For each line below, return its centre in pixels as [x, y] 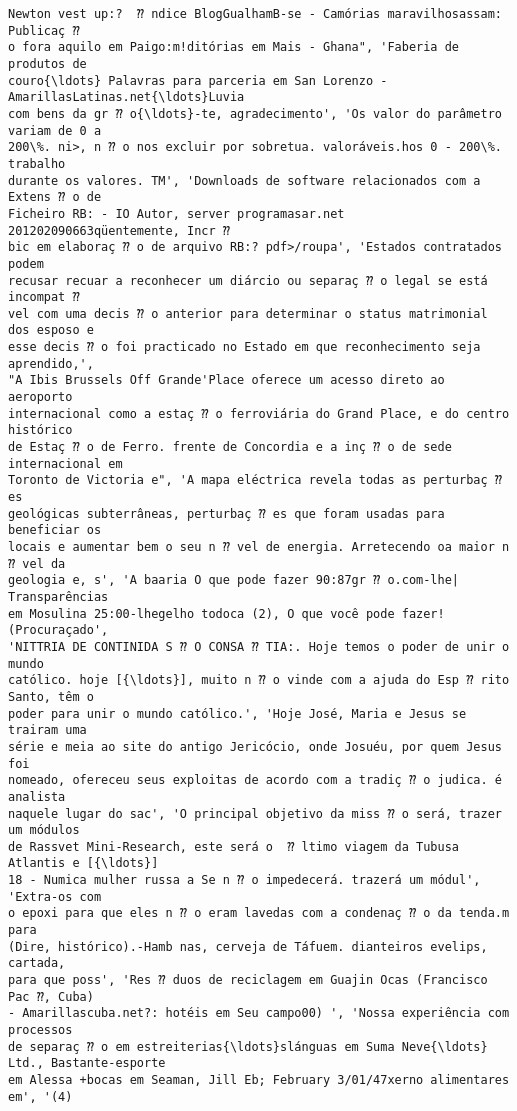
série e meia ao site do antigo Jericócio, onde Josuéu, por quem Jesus [255, 746]
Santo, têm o [51, 696]
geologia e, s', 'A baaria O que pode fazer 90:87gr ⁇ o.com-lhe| [234, 580]
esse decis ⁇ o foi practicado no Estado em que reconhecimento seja [244, 347]
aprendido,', [51, 363]
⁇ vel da [37, 563]
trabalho [37, 163]
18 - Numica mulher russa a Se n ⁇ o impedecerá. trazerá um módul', [244, 880]
